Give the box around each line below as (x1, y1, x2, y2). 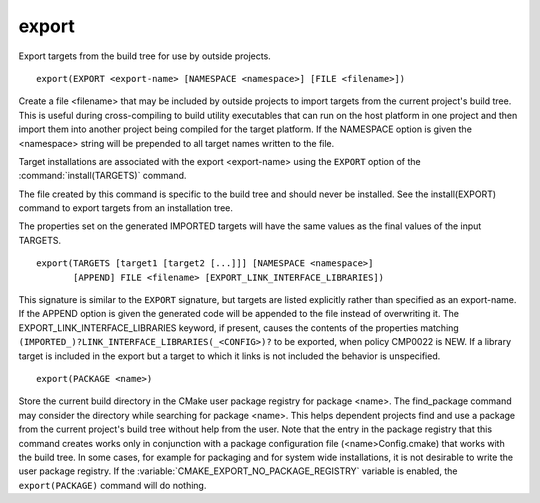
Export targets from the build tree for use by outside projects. (18, 50, 272, 62)
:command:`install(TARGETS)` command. (18, 170, 187, 182)
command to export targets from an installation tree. (18, 202, 234, 214)
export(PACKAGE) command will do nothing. (18, 479, 207, 491)
